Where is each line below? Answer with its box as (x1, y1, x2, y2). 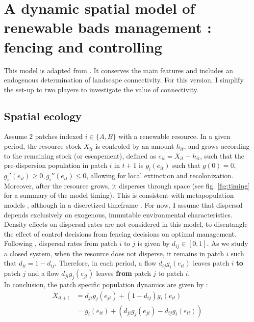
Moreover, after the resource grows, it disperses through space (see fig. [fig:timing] (4, 180, 250, 190)
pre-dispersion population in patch (4, 160, 107, 170)
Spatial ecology (4, 108, 82, 123)
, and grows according (184, 141, 250, 151)
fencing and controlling (4, 36, 162, 56)
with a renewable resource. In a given (118, 131, 230, 141)
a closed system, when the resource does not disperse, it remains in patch (4, 248, 224, 258)
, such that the (200, 150, 244, 161)
